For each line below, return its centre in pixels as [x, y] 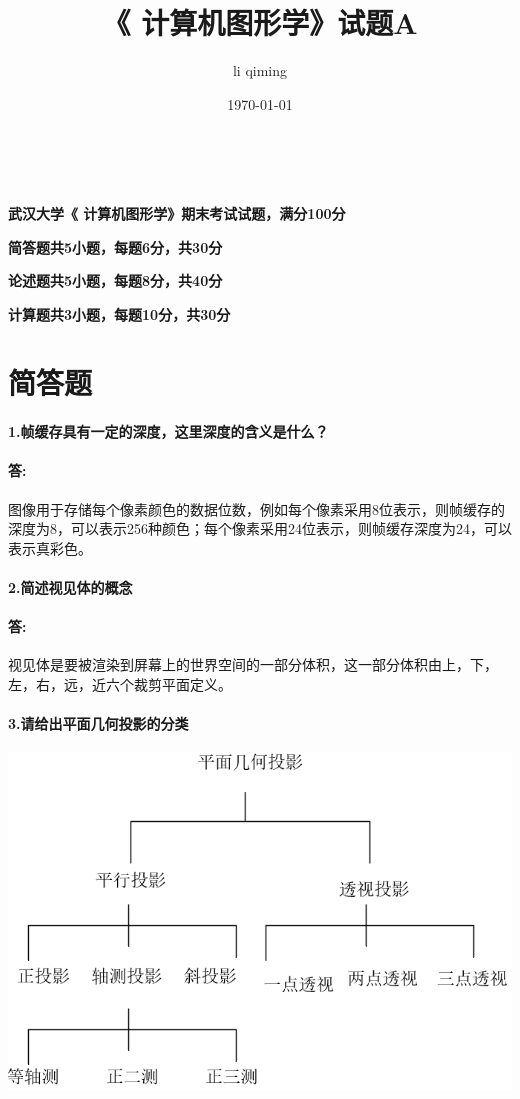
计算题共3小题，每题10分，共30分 [119, 313]
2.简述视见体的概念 [70, 587]
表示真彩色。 [50, 547]
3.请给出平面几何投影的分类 [98, 723]
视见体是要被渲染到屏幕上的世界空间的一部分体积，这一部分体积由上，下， [253, 664]
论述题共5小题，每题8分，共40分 [115, 280]
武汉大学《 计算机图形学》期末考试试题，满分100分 [177, 212]
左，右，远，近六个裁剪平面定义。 [120, 684]
